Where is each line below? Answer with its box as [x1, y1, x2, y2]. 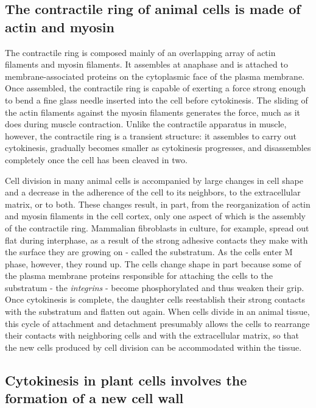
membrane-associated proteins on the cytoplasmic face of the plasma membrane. [5, 69, 304, 82]
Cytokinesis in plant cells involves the [5, 370, 247, 389]
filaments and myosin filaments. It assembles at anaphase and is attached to [5, 58, 288, 71]
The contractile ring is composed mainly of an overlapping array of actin [5, 46, 276, 58]
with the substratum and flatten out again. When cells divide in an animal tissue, [5, 305, 310, 318]
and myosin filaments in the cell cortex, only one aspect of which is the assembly [5, 209, 306, 222]
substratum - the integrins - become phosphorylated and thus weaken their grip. [5, 281, 304, 294]
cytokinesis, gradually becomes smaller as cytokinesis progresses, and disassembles [5, 141, 311, 154]
